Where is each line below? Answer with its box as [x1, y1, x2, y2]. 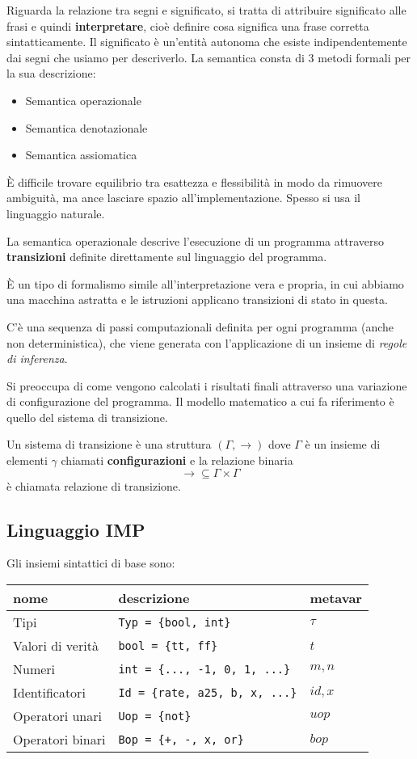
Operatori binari [13, 730, 106, 749]
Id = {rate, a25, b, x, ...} [118, 685, 297, 699]
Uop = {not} [118, 709, 192, 723]
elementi [6, 452, 48, 469]
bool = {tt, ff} [118, 639, 218, 652]
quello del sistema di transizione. [6, 408, 168, 425]
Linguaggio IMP [6, 517, 145, 542]
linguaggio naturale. [6, 205, 105, 221]
